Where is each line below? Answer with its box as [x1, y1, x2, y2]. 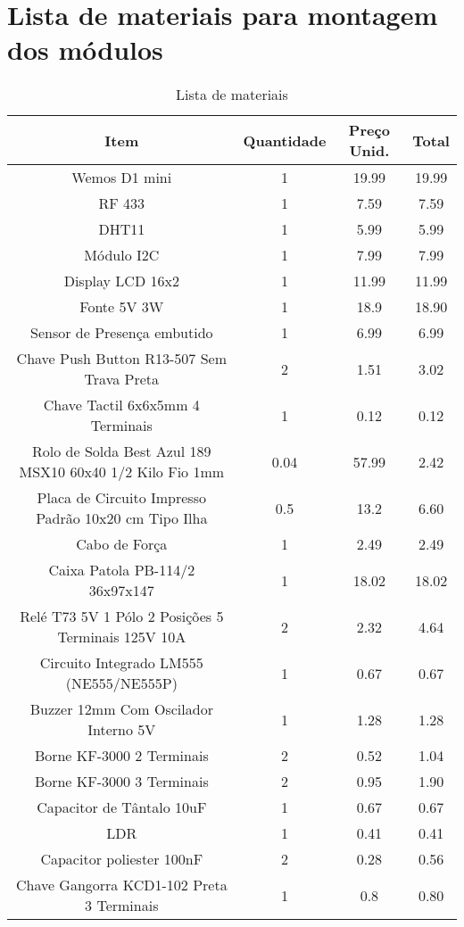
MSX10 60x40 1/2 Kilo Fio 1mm [19, 461, 225, 483]
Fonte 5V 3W [79, 296, 164, 318]
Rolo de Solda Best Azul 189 [32, 441, 211, 462]
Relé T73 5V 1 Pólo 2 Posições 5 [20, 606, 224, 627]
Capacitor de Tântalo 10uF [37, 797, 207, 818]
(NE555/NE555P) [65, 673, 178, 694]
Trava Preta [84, 368, 160, 390]
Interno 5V [87, 719, 156, 741]
